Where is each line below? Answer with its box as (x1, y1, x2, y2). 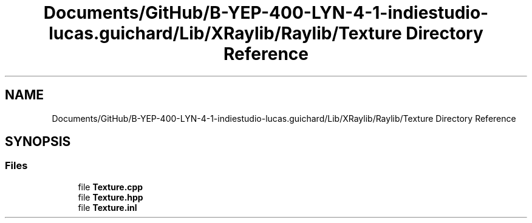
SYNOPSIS (5, 134, 71, 150)
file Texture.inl (78, 202, 137, 213)
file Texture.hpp (78, 191, 143, 202)
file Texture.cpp (78, 181, 143, 192)
